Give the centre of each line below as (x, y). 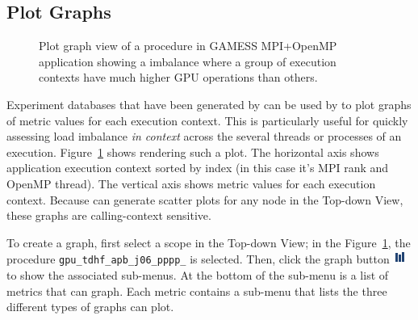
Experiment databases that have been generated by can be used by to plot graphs (209, 104)
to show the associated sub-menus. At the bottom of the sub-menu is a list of (198, 274)
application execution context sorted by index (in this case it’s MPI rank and (198, 168)
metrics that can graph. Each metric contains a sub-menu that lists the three (197, 291)
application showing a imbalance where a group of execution (188, 61)
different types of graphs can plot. (90, 307)
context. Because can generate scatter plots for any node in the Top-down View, (205, 199)
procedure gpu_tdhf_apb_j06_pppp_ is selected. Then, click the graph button (198, 259)
